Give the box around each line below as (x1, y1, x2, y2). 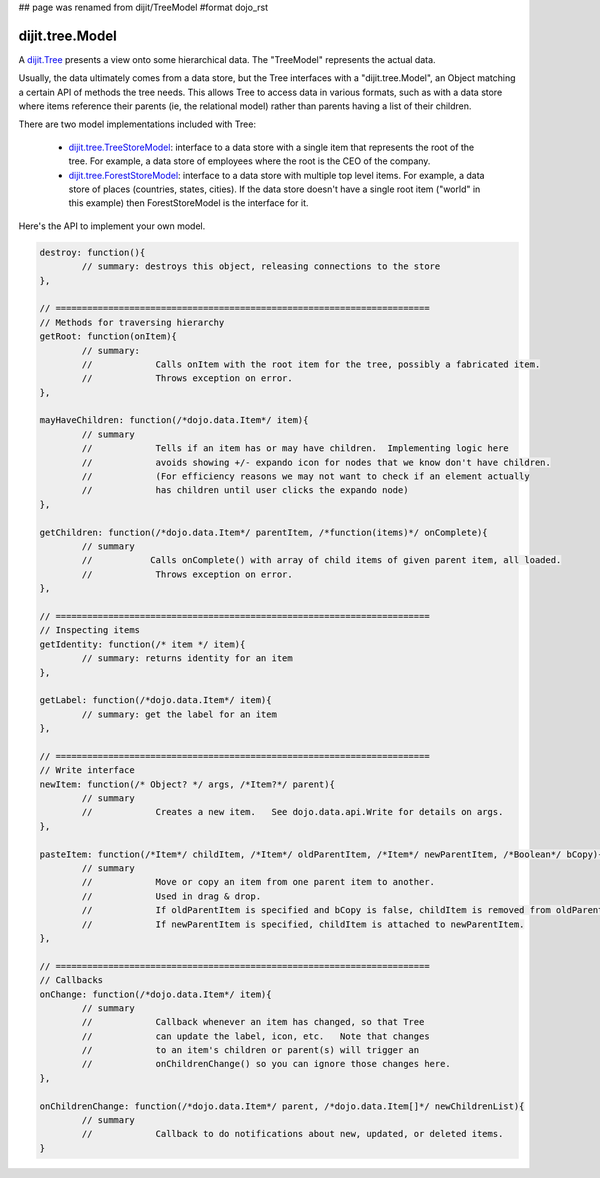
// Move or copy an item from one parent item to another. (81, 876, 435, 888)
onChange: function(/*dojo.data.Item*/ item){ (39, 988, 272, 1000)
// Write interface (39, 765, 135, 776)
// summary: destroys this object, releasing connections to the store (81, 261, 441, 272)
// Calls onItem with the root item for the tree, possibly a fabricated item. (81, 358, 541, 370)
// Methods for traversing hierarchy (39, 316, 225, 328)
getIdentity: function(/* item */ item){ (39, 638, 246, 650)
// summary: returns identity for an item (81, 653, 294, 664)
